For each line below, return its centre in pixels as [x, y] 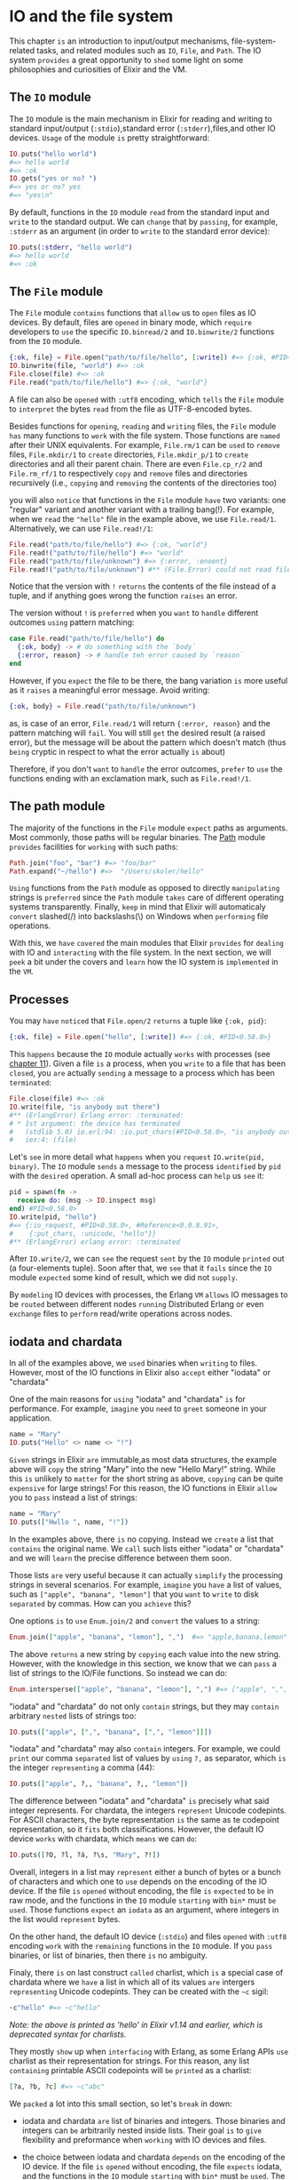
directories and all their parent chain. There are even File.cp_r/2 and [136, 463]
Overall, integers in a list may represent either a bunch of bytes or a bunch [145, 1872]
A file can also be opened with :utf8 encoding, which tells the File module [147, 399]
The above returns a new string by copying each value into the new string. [145, 1654]
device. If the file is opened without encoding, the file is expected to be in [141, 1891]
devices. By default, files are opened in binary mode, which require [131, 323]
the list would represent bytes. [65, 1920]
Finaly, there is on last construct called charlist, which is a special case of [146, 1973]
